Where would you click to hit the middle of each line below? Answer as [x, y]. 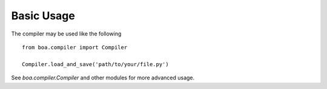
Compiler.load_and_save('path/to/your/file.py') [95, 64]
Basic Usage [43, 16]
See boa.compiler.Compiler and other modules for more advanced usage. [103, 78]
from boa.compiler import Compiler [75, 47]
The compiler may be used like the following [66, 34]
